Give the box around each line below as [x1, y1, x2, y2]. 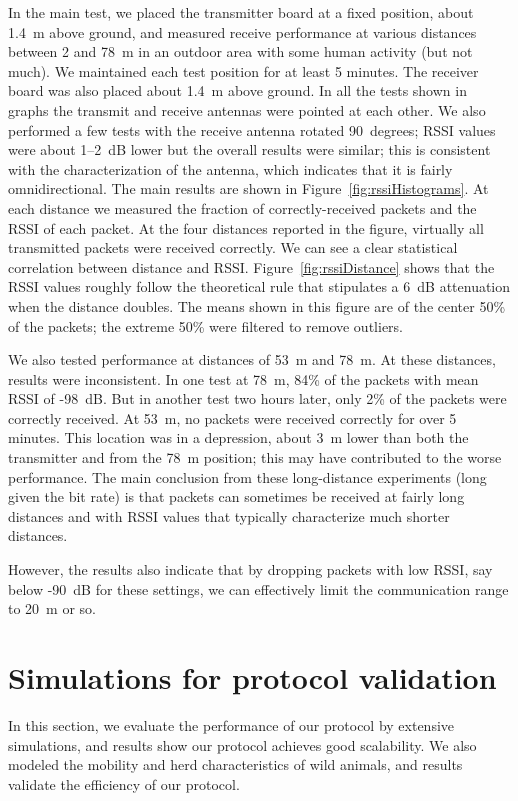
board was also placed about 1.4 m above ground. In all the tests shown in [8, 80, 467, 101]
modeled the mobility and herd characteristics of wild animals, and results [8, 754, 463, 775]
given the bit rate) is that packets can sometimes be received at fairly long [8, 486, 465, 507]
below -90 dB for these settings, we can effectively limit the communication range [8, 578, 509, 599]
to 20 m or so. [8, 598, 96, 619]
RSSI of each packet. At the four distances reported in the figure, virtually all [8, 217, 484, 238]
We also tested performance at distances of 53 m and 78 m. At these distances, [8, 349, 496, 370]
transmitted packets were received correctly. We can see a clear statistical [8, 237, 458, 258]
